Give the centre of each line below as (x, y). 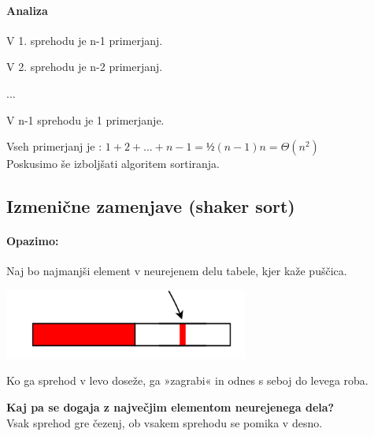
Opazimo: (33, 241)
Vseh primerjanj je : (54, 146)
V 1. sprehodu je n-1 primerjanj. (85, 40)
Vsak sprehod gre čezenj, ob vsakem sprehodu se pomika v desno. (165, 422)
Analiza (27, 10)
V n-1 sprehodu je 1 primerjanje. (85, 119)
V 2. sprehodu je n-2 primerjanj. (85, 67)
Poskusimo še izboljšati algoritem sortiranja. (113, 164)
